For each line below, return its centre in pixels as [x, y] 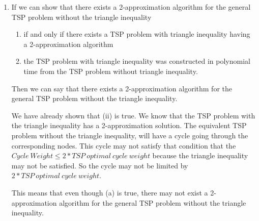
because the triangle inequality [200, 155]
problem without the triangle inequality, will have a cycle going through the [130, 135]
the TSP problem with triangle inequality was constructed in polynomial [137, 61]
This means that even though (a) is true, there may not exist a [110, 192]
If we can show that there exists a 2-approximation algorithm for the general [131, 7]
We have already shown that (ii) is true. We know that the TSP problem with [133, 115]
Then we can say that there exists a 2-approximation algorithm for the [122, 88]
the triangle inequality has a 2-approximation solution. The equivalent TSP [129, 125]
